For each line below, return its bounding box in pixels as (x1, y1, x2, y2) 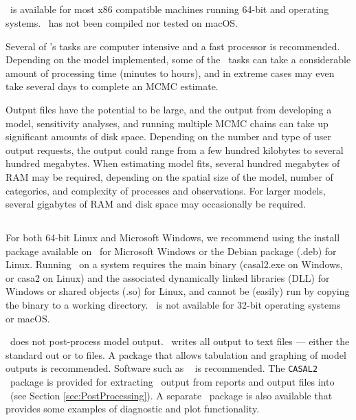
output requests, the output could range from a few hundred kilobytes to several (5, 142, 344, 157)
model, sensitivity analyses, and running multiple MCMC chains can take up (5, 115, 329, 130)
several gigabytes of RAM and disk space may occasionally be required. (5, 197, 307, 211)
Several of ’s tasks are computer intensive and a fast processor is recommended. (5, 38, 340, 53)
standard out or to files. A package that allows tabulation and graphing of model (5, 347, 346, 362)
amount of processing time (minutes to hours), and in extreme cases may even (5, 65, 335, 80)
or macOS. (5, 311, 50, 325)
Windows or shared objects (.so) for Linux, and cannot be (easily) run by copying (5, 284, 350, 298)
